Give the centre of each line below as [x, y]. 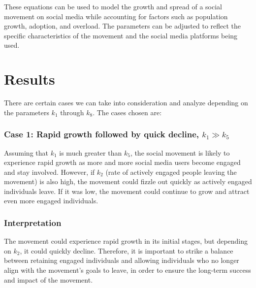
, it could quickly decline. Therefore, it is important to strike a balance [127, 250]
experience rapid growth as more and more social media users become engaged [122, 162]
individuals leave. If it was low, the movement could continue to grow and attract [127, 191]
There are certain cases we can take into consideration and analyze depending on [126, 103]
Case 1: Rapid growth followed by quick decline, [102, 134]
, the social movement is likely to [180, 152]
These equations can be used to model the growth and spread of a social [113, 6]
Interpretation [33, 222]
